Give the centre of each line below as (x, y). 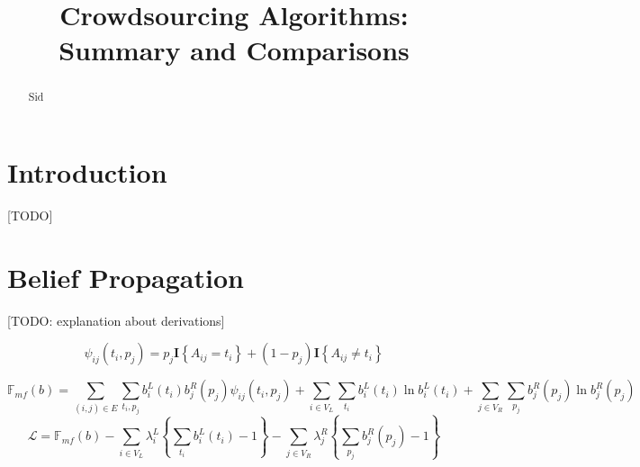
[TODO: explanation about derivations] (116, 320)
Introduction (87, 172)
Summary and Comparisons (234, 50)
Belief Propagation (126, 277)
